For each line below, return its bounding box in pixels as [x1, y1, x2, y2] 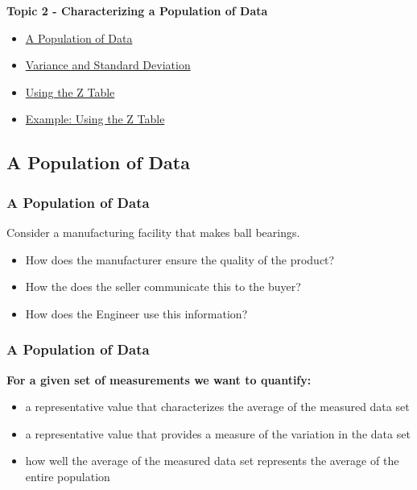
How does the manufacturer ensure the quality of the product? [25, 251, 335, 268]
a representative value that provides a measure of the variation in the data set [25, 425, 411, 442]
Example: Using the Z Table [25, 110, 165, 127]
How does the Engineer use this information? [25, 305, 248, 322]
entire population [25, 467, 110, 484]
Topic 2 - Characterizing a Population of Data [6, 2, 268, 19]
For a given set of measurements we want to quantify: [6, 371, 312, 388]
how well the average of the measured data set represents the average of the [25, 452, 399, 469]
